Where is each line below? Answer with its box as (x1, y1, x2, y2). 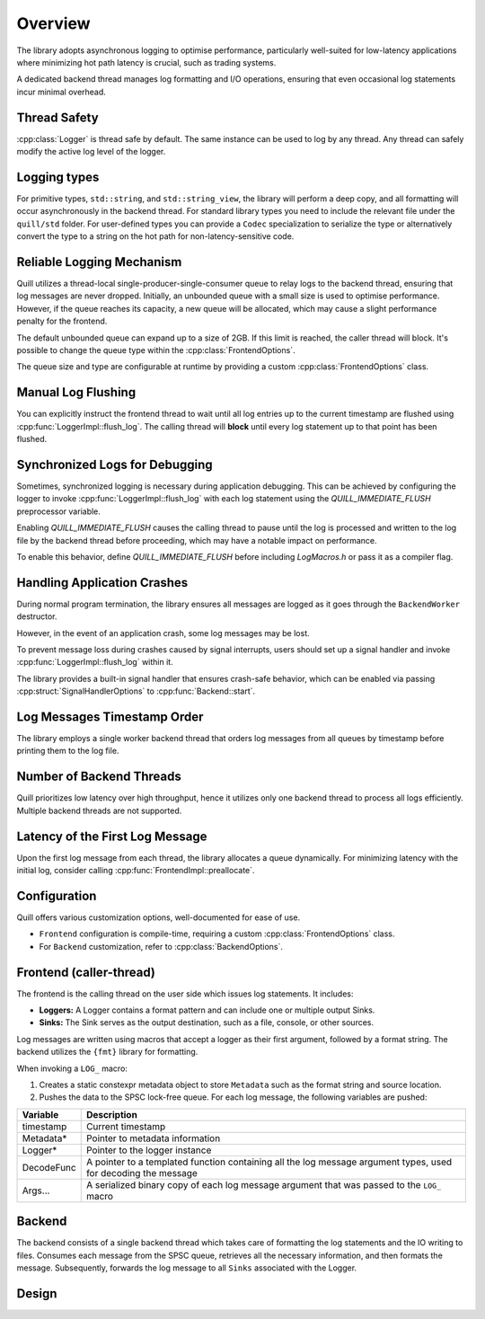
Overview (16, 13, 91, 33)
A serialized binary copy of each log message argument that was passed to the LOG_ (85, 1178, 442, 1191)
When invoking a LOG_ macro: (16, 1063, 128, 1074)
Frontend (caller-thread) (16, 964, 156, 979)
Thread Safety (16, 110, 99, 125)
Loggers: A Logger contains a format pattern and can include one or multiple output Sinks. (39, 1005, 375, 1015)
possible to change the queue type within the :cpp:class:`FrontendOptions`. (16, 344, 295, 355)
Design (16, 1286, 57, 1301)
